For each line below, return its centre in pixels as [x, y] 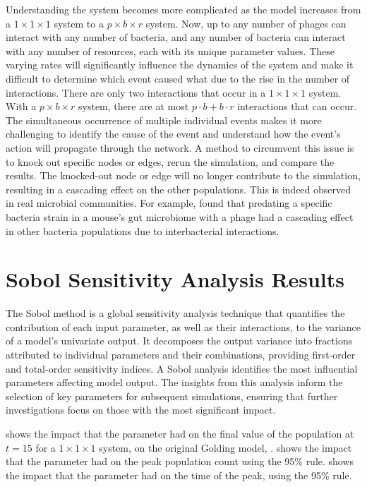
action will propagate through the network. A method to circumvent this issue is [180, 147]
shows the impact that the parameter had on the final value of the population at [180, 433]
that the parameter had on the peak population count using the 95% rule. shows [180, 461]
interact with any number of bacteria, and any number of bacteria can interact [176, 37]
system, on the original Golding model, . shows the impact [225, 447]
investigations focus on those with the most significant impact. [141, 410]
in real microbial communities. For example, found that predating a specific [169, 203]
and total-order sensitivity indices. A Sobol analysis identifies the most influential [182, 368]
